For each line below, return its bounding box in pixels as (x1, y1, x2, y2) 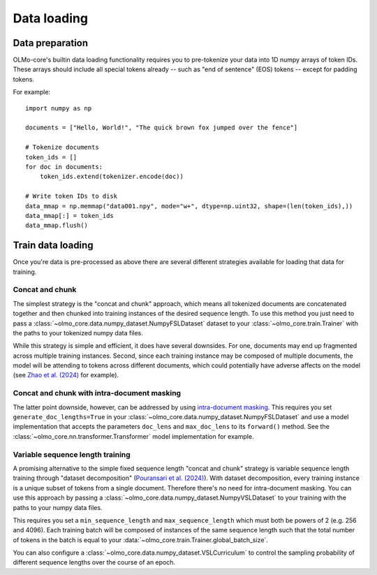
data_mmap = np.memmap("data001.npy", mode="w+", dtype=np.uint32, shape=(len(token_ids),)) (25, 202, 353, 210)
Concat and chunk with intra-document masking (13, 388, 182, 398)
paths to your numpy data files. (13, 503, 103, 511)
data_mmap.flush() (25, 221, 89, 230)
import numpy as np (25, 104, 92, 112)
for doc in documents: (25, 163, 103, 170)
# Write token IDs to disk (25, 192, 118, 201)
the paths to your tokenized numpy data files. (13, 328, 143, 337)
